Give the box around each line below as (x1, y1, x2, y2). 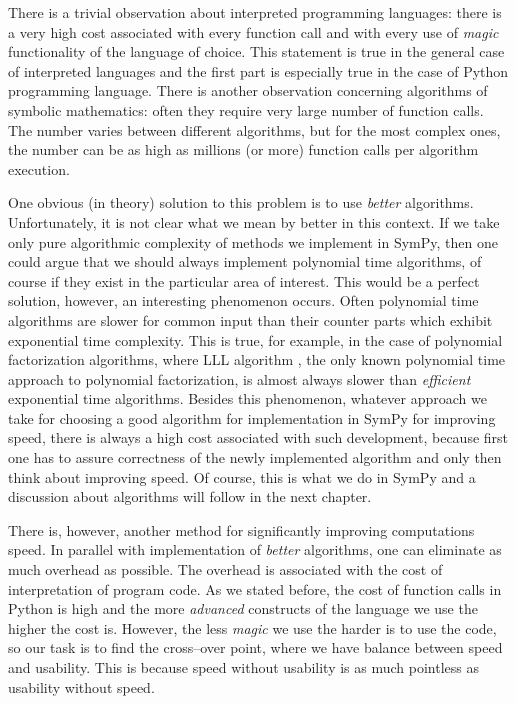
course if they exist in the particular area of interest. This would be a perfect (8, 270, 480, 291)
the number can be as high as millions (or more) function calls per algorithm (8, 139, 479, 160)
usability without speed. (8, 676, 155, 697)
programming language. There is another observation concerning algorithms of (8, 80, 488, 101)
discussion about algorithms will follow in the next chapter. (8, 486, 372, 507)
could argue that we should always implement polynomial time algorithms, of (8, 251, 482, 272)
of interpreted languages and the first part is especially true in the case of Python (8, 60, 509, 81)
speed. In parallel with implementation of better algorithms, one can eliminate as (8, 539, 502, 560)
